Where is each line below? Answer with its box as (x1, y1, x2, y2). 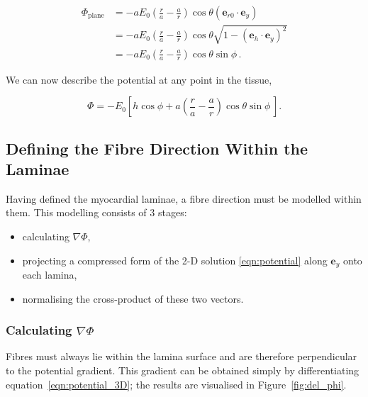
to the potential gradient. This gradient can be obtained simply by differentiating (6, 363, 359, 378)
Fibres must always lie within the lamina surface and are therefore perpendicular (6, 349, 357, 364)
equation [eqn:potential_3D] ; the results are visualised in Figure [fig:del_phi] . (6, 376, 347, 391)
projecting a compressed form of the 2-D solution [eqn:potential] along (22, 252, 328, 267)
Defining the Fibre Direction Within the (6, 137, 308, 159)
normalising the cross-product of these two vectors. (22, 291, 244, 306)
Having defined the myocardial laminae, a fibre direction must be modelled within (6, 191, 362, 206)
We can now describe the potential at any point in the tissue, (6, 72, 272, 86)
